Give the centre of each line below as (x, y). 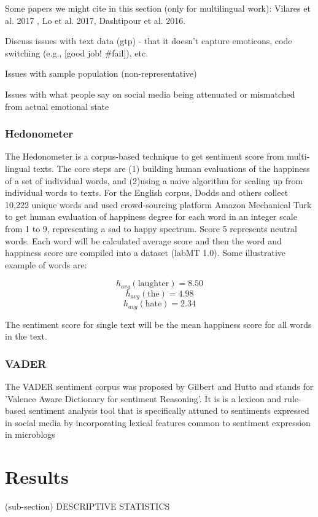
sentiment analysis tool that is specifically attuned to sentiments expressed (169, 410)
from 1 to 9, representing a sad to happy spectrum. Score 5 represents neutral (151, 228)
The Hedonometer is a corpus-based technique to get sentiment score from (145, 156)
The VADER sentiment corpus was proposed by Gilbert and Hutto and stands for (159, 387)
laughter (153, 284)
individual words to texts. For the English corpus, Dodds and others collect (147, 192)
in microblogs (30, 434)
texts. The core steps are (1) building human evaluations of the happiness (171, 168)
